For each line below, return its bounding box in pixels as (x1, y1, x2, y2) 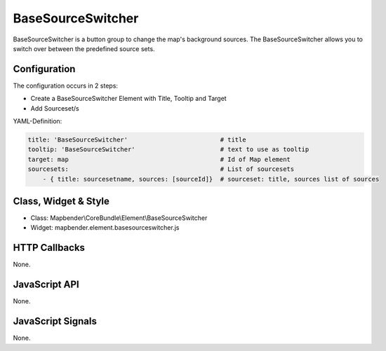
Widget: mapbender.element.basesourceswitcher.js (30, 223, 180, 232)
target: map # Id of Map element (27, 155, 291, 163)
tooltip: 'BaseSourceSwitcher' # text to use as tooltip (27, 146, 310, 153)
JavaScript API (13, 279, 80, 291)
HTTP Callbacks (13, 242, 86, 254)
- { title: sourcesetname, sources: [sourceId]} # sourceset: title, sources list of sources (42, 175, 380, 183)
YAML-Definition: (13, 117, 62, 125)
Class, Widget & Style (13, 195, 110, 207)
